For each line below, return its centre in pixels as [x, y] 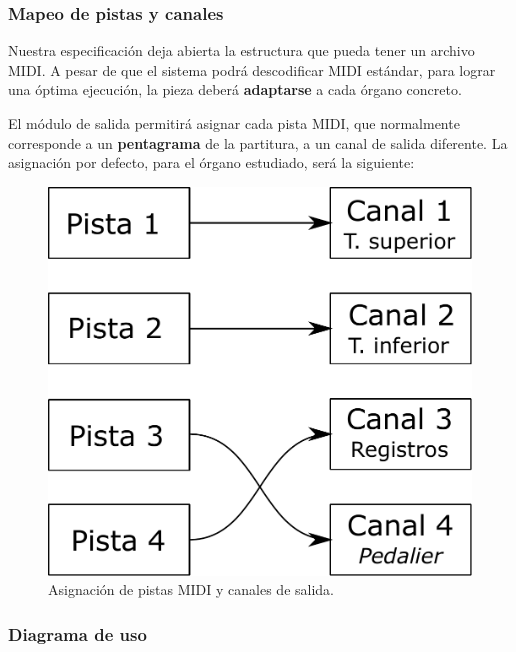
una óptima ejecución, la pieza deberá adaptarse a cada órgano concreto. [235, 89]
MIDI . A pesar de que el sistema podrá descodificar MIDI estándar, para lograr [252, 69]
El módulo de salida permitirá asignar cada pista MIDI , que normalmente [234, 123]
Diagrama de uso [77, 633]
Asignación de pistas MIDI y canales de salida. [191, 589]
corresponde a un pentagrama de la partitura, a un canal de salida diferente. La [258, 142]
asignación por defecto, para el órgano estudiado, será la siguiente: [211, 162]
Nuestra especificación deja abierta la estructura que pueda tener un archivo [241, 50]
